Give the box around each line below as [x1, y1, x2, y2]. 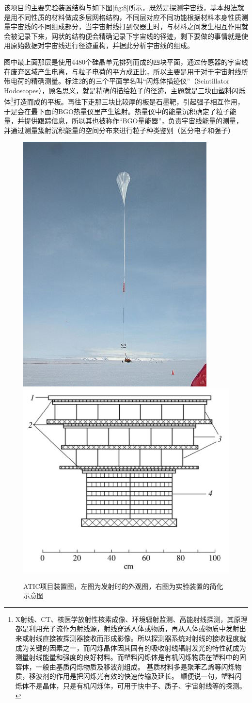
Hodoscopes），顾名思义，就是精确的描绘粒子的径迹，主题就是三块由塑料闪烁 [4, 85, 246, 95]
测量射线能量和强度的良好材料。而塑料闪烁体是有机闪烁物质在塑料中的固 [15, 652, 246, 662]
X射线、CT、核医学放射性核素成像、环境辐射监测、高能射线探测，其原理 [15, 614, 248, 624]
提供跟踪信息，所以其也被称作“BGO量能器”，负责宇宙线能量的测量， [24, 116, 243, 126]
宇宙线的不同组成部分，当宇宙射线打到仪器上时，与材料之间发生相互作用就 [10, 21, 248, 32]
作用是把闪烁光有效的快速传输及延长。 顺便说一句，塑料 [56, 671, 235, 681]
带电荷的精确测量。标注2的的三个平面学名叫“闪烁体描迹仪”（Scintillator [4, 76, 230, 86]
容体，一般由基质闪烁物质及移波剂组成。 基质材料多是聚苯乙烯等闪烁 [15, 661, 235, 671]
